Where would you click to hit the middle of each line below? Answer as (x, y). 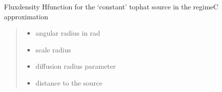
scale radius (53, 49)
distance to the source (69, 82)
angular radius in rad (68, 33)
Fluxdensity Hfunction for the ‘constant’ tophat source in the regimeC (111, 6)
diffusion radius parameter (76, 66)
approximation (26, 16)
